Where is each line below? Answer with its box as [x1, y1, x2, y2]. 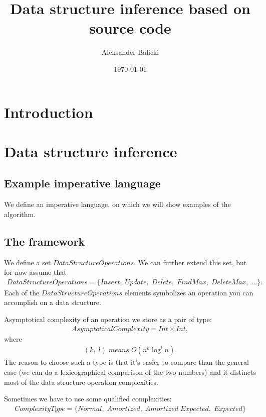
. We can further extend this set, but [134, 257, 247, 267]
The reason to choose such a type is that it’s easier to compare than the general [4, 357, 249, 367]
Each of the [4, 287, 40, 297]
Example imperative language [4, 175, 161, 191]
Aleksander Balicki [101, 47, 159, 57]
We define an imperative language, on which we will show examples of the [4, 199, 231, 210]
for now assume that [4, 267, 67, 277]
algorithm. [4, 208, 36, 219]
